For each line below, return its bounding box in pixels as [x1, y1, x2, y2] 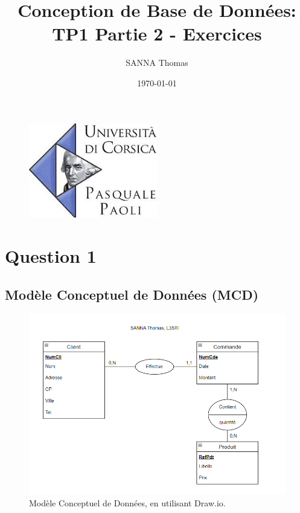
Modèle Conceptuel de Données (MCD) [5, 285, 259, 303]
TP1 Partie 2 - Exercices [52, 21, 262, 46]
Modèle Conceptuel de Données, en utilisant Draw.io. [29, 496, 226, 509]
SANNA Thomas [126, 56, 188, 69]
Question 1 [5, 244, 97, 268]
